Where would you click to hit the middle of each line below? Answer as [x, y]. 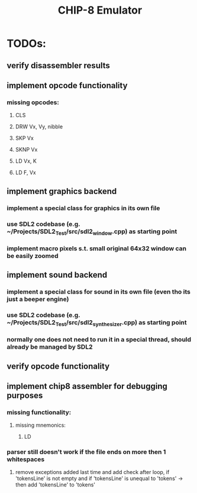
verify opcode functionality [58, 366]
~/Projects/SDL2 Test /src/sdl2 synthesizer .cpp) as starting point [97, 323]
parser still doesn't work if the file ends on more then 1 [86, 452]
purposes [25, 395]
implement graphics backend [62, 191]
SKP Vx [25, 138]
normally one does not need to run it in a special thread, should [99, 340]
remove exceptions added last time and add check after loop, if [92, 472]
